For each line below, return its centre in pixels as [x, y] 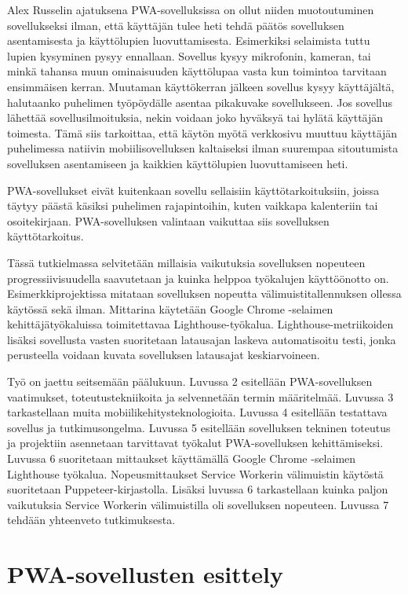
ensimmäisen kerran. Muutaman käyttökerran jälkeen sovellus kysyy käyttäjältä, [201, 86]
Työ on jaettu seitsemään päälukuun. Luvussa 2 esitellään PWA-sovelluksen [190, 381]
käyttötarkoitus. [46, 236]
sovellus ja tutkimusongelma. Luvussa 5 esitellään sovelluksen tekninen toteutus [199, 427]
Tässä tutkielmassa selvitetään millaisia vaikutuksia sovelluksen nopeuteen [186, 262]
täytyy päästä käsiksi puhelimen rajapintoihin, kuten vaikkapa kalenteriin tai [193, 205]
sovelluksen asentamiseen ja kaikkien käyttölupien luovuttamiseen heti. [178, 163]
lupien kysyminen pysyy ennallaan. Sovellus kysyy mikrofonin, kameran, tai [189, 55]
